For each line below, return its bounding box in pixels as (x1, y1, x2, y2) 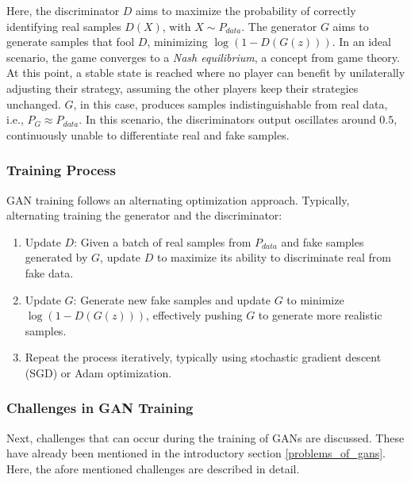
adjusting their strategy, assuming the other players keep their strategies (6, 79, 359, 96)
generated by (25, 249, 88, 266)
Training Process (6, 160, 116, 180)
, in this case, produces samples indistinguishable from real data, (73, 95, 388, 112)
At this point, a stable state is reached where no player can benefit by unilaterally (6, 64, 405, 81)
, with (162, 17, 191, 34)
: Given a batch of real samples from (74, 233, 252, 250)
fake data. (25, 264, 74, 281)
